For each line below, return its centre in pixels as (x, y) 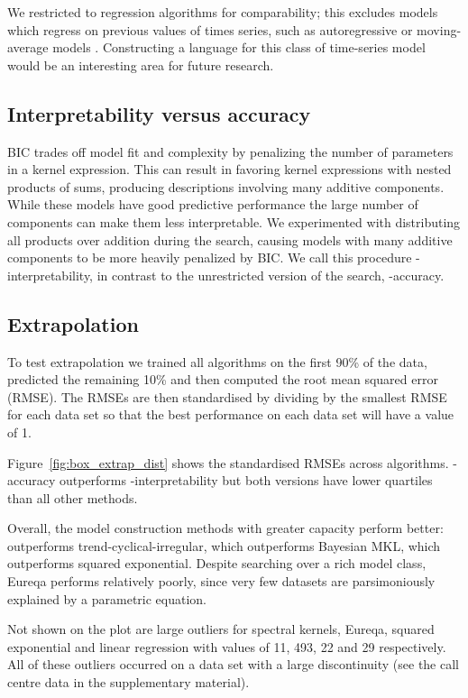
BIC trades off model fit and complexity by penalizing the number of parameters (230, 151)
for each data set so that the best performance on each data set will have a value (231, 414)
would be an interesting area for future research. (141, 64)
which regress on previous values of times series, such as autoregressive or (210, 29)
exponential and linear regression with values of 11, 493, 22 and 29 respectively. (227, 646)
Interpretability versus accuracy (159, 113)
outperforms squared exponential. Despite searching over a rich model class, (217, 563)
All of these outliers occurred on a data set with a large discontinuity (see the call (234, 664)
